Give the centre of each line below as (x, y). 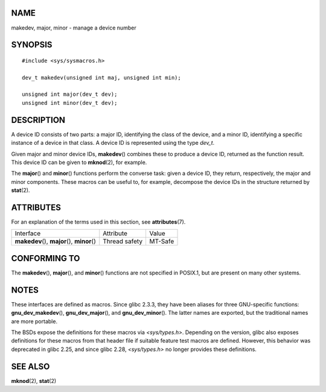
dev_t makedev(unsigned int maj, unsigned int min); (101, 77)
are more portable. (34, 321)
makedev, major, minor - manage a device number (74, 28)
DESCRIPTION (38, 120)
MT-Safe (162, 241)
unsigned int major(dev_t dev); (70, 94)
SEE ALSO (30, 366)
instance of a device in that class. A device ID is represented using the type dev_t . (113, 143)
